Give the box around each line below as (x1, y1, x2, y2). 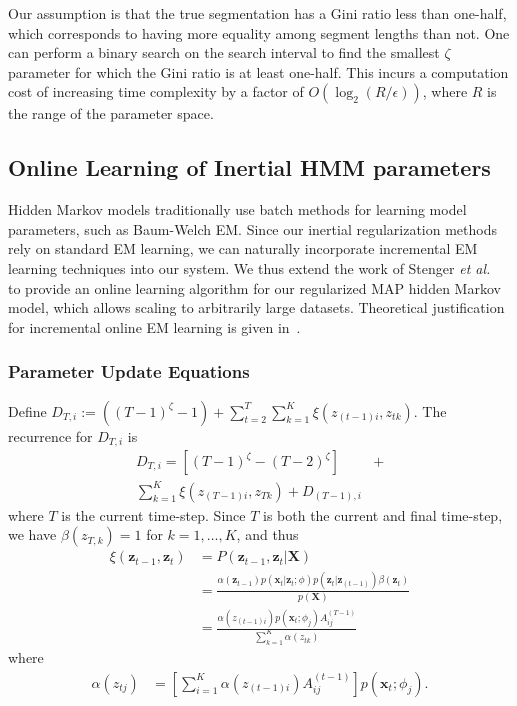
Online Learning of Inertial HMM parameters (8, 152, 491, 183)
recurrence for (8, 425, 93, 446)
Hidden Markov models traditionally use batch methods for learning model (8, 199, 467, 220)
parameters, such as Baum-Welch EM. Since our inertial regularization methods (8, 218, 497, 239)
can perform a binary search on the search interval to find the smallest (8, 42, 440, 63)
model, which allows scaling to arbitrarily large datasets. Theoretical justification (8, 297, 505, 318)
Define (8, 400, 47, 421)
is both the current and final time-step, (263, 504, 503, 525)
